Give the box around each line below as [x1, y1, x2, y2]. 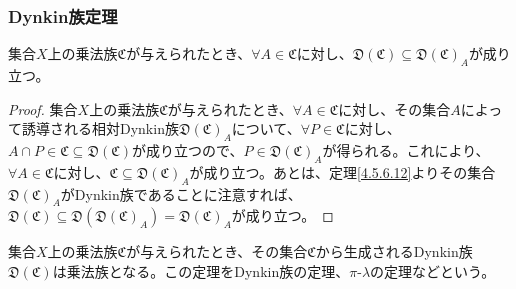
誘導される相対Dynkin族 [21, 118, 179, 139]
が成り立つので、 [132, 140, 244, 160]
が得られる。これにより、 [322, 140, 490, 160]
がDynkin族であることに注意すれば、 [60, 183, 302, 204]
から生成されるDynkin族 [315, 241, 473, 262]
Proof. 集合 [8, 98, 78, 119]
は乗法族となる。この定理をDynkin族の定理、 [52, 260, 350, 281]
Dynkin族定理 [8, 3, 118, 28]
